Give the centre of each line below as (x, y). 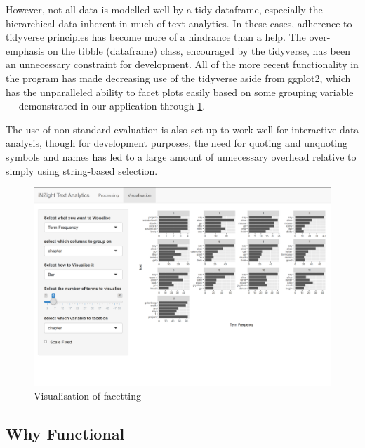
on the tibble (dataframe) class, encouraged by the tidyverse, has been (199, 50)
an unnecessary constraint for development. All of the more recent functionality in (182, 64)
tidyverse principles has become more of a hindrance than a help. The (156, 37)
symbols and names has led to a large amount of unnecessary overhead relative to (181, 156)
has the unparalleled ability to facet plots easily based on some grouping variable (180, 92)
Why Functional (65, 434)
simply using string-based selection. (82, 170)
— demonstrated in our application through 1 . (106, 106)
